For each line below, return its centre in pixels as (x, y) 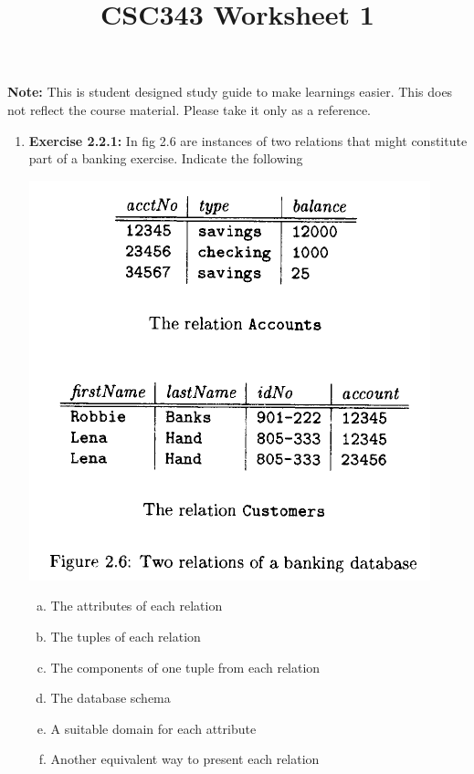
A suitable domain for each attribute (153, 728)
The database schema (111, 698)
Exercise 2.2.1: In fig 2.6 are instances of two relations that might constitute (248, 140)
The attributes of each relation (137, 606)
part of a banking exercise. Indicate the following (166, 158)
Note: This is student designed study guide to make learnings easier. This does (230, 92)
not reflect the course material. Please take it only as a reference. (190, 109)
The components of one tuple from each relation (185, 667)
